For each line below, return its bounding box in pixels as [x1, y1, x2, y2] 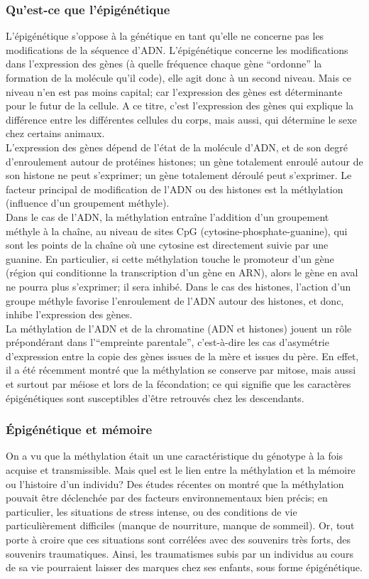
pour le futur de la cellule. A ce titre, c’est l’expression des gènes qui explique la [6, 98, 354, 113]
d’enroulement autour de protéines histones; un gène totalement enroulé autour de [6, 153, 363, 168]
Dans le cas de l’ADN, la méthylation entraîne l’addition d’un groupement [6, 209, 329, 224]
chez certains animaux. [6, 126, 105, 141]
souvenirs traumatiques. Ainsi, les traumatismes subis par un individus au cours [6, 546, 353, 561]
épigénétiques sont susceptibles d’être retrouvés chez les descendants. [6, 390, 304, 405]
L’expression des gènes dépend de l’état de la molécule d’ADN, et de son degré [6, 139, 348, 154]
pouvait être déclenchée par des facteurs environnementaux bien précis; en [6, 490, 328, 505]
